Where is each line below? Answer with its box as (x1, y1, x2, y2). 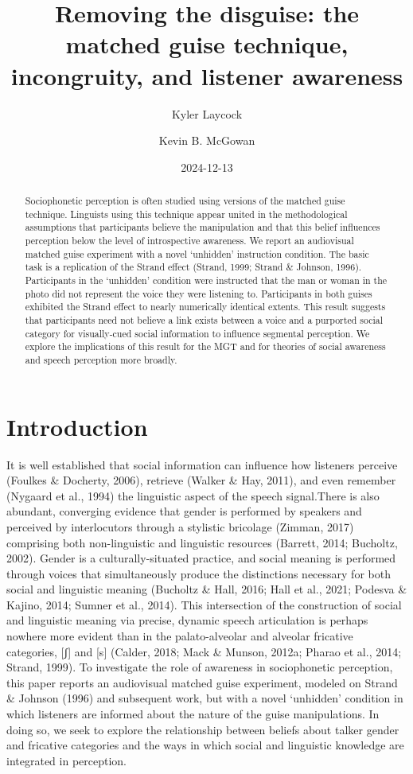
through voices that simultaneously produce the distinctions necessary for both (6, 565, 391, 581)
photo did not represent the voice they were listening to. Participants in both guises (25, 286, 372, 300)
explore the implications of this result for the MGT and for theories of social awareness (25, 340, 386, 353)
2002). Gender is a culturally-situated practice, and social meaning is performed (6, 550, 396, 566)
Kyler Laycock (171, 105, 243, 122)
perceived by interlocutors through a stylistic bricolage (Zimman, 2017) (6, 518, 354, 535)
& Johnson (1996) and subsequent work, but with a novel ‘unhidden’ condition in (6, 690, 403, 706)
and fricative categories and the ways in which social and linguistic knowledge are (6, 737, 404, 753)
